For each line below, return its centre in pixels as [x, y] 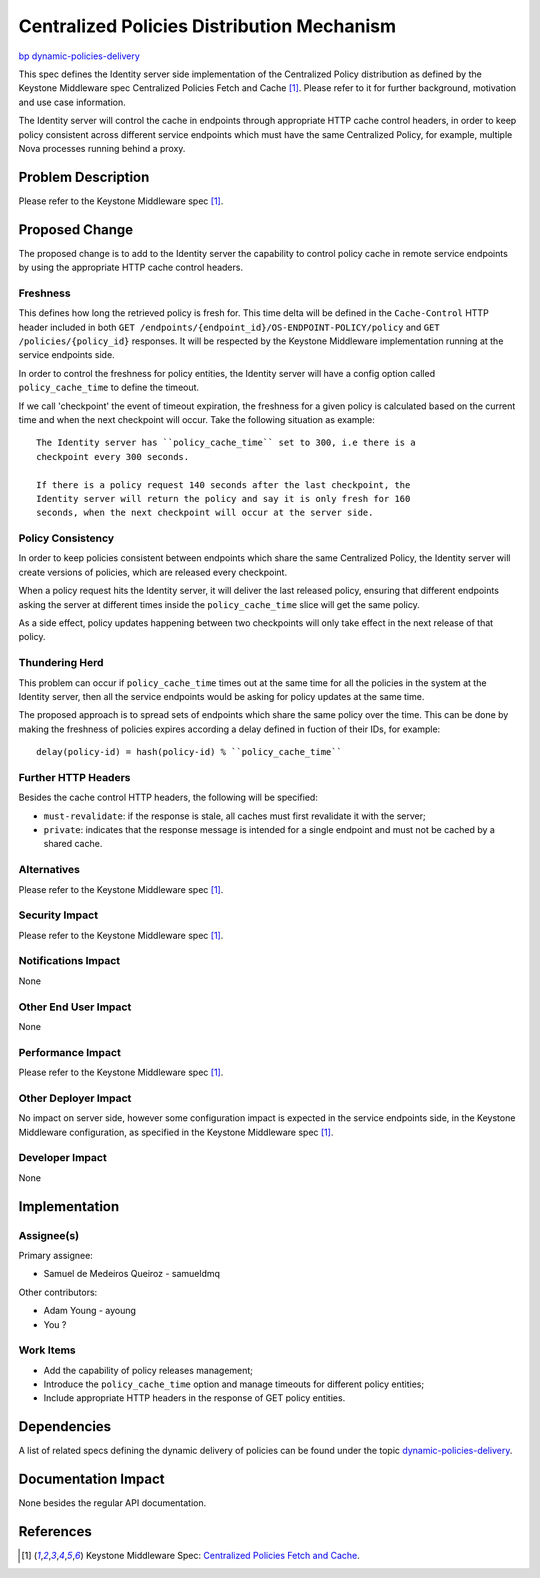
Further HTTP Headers [74, 777]
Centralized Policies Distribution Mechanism [207, 26]
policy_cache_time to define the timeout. [109, 387]
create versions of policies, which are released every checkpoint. [153, 572]
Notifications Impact [69, 961]
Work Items [47, 1350]
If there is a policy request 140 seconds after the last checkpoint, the [223, 484]
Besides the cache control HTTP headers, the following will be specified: [168, 797]
